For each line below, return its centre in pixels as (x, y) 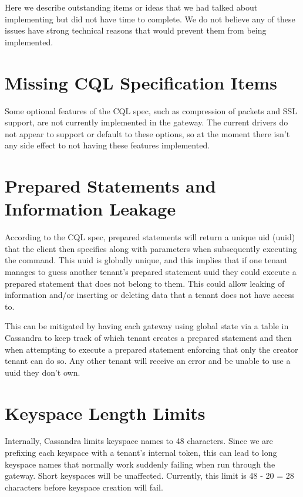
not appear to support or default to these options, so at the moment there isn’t (147, 133)
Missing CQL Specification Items (141, 82)
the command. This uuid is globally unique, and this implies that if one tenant (146, 260)
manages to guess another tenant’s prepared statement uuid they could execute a (151, 271)
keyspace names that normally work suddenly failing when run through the (140, 464)
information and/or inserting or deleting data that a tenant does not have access (150, 295)
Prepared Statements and (110, 186)
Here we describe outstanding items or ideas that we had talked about (131, 7)
